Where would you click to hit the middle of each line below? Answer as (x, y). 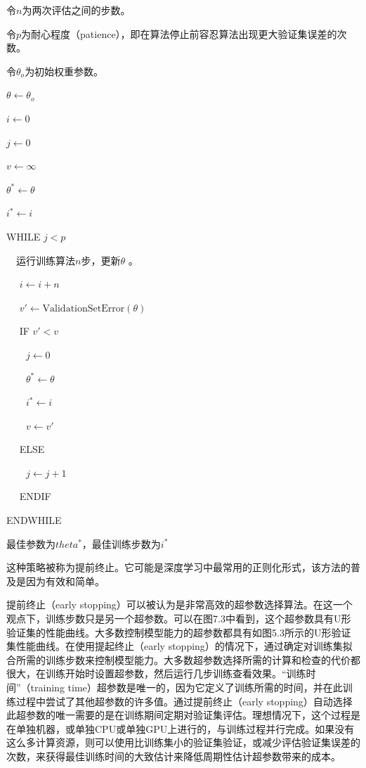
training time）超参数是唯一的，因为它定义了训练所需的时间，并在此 (187, 687)
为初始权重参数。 (64, 71)
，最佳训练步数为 (121, 543)
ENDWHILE (34, 520)
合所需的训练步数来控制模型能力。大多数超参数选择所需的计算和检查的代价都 (183, 659)
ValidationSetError (84, 308)
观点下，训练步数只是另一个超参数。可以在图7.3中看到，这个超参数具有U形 (179, 619)
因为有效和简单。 (65, 581)
